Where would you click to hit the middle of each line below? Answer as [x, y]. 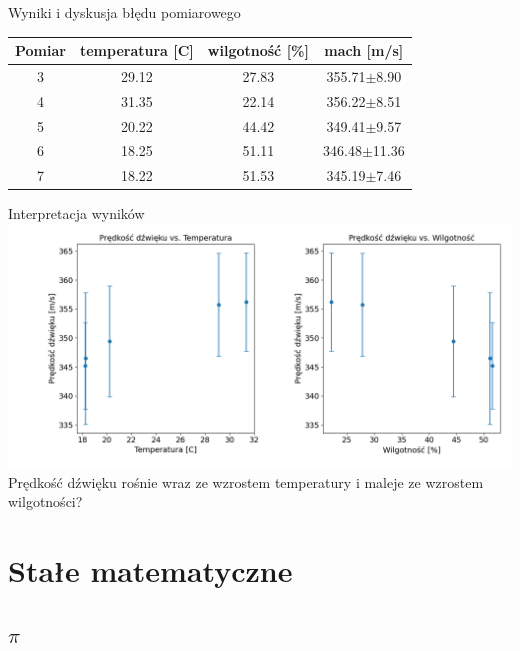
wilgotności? [45, 501]
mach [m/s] [364, 50]
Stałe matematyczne [150, 570]
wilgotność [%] [258, 50]
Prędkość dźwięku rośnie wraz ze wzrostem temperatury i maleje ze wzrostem [246, 481]
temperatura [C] [136, 50]
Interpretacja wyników [76, 213]
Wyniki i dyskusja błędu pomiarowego [124, 12]
